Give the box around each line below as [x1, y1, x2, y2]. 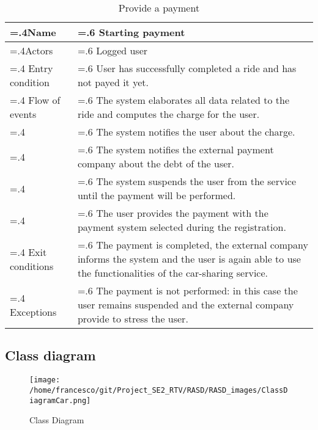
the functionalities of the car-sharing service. [77, 266, 268, 280]
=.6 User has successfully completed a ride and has [77, 61, 297, 75]
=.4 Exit [10, 244, 47, 259]
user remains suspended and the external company [77, 297, 294, 312]
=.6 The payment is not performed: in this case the [77, 283, 298, 297]
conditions [10, 258, 54, 273]
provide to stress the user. [77, 312, 188, 326]
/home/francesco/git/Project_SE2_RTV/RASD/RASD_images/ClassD [29, 385, 288, 395]
